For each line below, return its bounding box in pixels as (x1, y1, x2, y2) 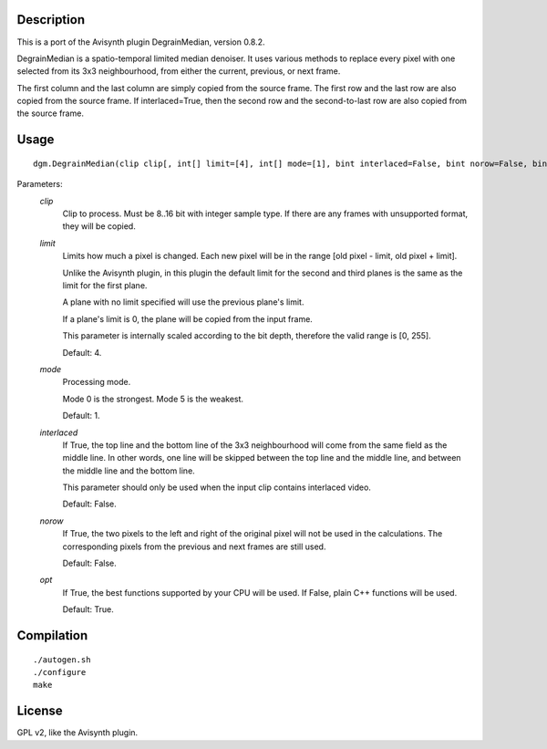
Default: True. (62, 604, 114, 615)
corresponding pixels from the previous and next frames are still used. (62, 541, 326, 552)
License (16, 703, 63, 719)
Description (16, 12, 86, 27)
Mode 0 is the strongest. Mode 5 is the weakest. (62, 393, 244, 404)
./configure (33, 667, 87, 677)
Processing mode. (62, 377, 131, 388)
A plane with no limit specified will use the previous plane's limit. (62, 296, 304, 307)
